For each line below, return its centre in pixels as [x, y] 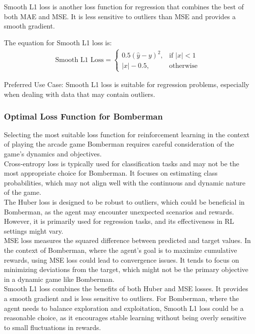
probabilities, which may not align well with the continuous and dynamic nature [125, 182]
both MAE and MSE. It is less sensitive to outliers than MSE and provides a [120, 16]
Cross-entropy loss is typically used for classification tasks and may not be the [122, 163]
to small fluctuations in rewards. [53, 327]
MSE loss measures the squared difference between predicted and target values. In [127, 240]
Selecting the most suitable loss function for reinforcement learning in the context [127, 134]
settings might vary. [34, 230]
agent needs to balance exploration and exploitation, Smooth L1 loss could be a [124, 308]
